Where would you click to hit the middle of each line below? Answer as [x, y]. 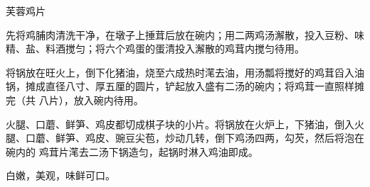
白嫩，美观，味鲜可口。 [60, 175]
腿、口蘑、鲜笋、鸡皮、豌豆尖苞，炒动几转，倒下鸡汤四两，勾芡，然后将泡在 [185, 138]
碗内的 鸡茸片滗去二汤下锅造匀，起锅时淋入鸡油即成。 [132, 151]
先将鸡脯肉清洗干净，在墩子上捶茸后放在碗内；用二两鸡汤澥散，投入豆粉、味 [185, 34]
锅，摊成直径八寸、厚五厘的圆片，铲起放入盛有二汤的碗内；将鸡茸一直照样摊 [185, 86]
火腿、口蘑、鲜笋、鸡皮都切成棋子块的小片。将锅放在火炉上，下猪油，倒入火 [185, 124]
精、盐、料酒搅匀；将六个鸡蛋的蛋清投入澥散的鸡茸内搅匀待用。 [155, 49]
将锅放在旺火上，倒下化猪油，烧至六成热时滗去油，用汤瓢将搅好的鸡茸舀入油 [185, 72]
